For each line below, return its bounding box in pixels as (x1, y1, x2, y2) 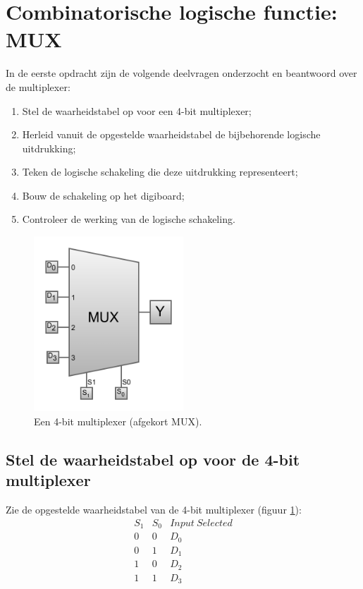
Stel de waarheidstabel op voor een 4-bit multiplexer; (22, 103, 252, 118)
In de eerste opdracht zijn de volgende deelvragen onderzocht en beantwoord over (6, 66, 357, 80)
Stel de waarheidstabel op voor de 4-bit (6, 448, 300, 470)
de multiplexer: (6, 79, 70, 94)
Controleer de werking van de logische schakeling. (22, 212, 235, 226)
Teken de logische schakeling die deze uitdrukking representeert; (22, 164, 298, 179)
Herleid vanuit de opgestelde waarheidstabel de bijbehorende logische (22, 127, 321, 142)
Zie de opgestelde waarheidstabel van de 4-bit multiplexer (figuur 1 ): (6, 502, 302, 516)
